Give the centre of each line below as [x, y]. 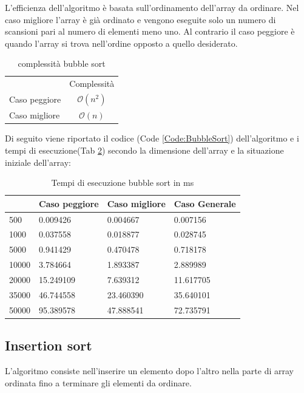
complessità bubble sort [62, 63]
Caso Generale [205, 203]
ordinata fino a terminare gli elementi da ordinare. [98, 382]
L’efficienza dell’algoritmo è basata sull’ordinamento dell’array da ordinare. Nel [152, 7]
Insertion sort [49, 345]
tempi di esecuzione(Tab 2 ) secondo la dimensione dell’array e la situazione [144, 150]
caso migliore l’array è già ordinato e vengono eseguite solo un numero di [140, 19]
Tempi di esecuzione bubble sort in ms [123, 183]
